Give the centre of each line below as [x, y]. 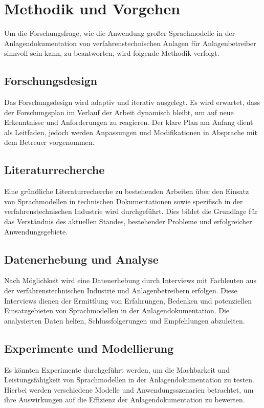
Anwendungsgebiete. [36, 231]
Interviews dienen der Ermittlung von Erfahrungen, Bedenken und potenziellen [128, 300]
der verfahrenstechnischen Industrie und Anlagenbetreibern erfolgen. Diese [121, 291]
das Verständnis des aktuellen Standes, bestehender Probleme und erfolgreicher [128, 221]
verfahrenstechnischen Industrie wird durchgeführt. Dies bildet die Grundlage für [131, 211]
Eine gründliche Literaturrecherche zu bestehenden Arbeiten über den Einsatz [127, 191]
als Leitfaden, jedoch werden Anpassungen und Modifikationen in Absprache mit [131, 132]
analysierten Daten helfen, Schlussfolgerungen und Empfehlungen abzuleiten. [125, 320]
